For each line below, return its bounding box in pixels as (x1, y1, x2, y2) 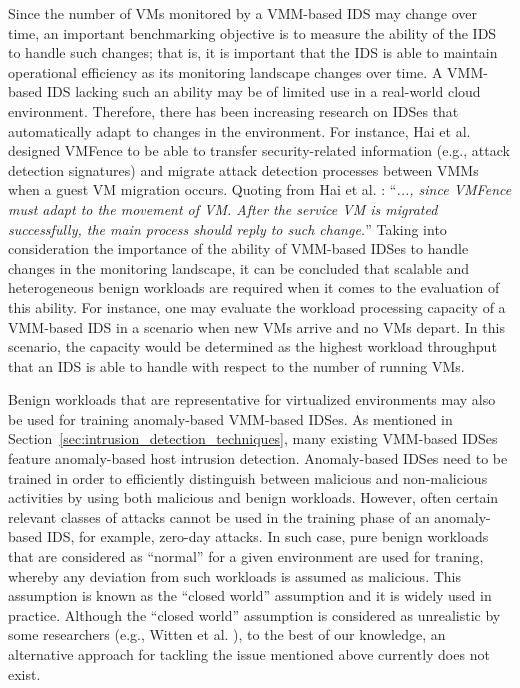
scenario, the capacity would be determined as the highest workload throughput (8, 336, 497, 357)
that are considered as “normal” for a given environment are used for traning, (8, 546, 484, 567)
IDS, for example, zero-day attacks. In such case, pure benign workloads (46, 526, 489, 547)
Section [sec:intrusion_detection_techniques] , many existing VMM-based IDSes (8, 428, 498, 449)
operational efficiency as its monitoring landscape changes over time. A (8, 61, 443, 82)
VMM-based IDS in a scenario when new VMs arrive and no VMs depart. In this (8, 316, 505, 337)
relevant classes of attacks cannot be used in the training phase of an (8, 506, 430, 527)
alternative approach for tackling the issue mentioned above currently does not (8, 644, 490, 664)
